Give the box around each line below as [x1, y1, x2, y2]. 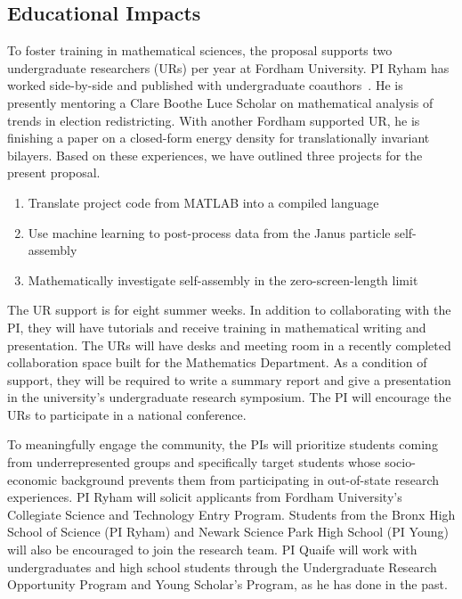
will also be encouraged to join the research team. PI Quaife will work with [7, 540, 417, 559]
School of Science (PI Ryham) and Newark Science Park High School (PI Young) [7, 522, 449, 541]
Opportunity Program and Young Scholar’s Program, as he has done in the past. [7, 575, 448, 594]
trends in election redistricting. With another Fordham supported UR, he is [7, 111, 420, 129]
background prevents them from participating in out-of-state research [61, 470, 440, 488]
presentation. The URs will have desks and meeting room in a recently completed [7, 335, 451, 354]
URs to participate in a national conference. [7, 405, 247, 423]
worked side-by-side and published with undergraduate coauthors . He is [7, 76, 403, 94]
